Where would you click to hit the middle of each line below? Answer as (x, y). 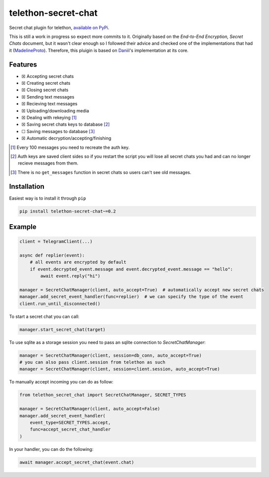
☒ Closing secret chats (45, 90)
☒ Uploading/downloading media (55, 110)
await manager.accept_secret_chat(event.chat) (77, 462)
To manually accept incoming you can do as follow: (61, 382)
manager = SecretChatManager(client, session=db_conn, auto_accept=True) (111, 355)
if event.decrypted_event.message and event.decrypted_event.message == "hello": (131, 269)
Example (23, 227)
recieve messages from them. (48, 163)
